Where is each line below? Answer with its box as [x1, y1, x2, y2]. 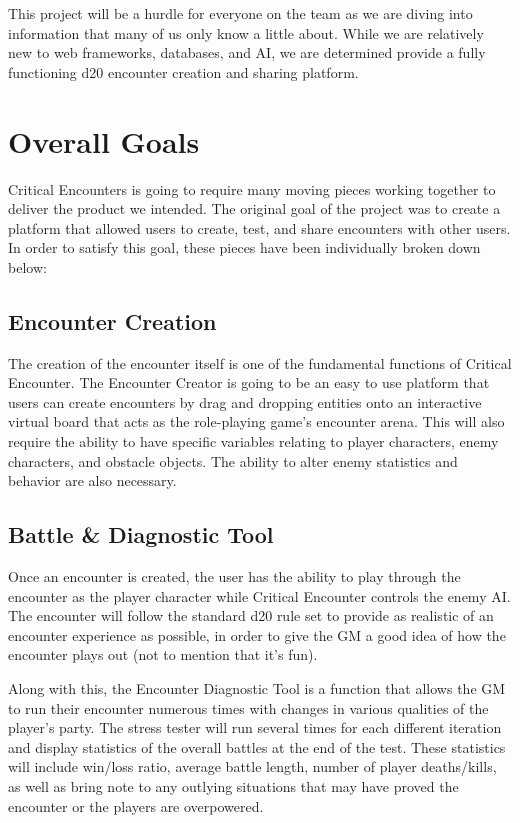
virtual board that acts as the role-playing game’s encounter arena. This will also [8, 411, 505, 432]
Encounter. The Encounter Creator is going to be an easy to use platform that [8, 372, 490, 393]
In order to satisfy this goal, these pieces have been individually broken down [8, 237, 481, 258]
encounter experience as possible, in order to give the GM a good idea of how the [8, 624, 506, 645]
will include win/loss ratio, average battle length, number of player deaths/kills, [8, 756, 497, 777]
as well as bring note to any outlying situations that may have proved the [8, 775, 459, 796]
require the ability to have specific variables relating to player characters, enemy [8, 431, 499, 452]
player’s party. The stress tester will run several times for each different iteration [8, 717, 502, 738]
